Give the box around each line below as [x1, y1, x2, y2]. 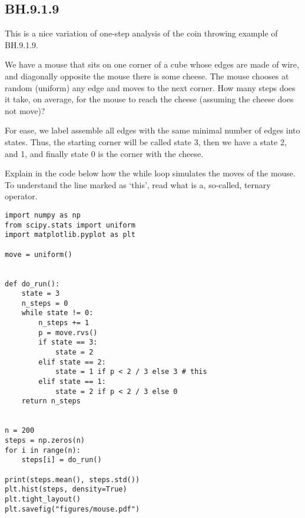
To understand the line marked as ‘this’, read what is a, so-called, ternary [5, 178, 271, 191]
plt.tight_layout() [5, 494, 81, 503]
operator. [5, 190, 38, 202]
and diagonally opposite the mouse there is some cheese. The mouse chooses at [5, 69, 289, 82]
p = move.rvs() [38, 328, 98, 337]
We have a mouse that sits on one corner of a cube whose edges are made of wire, [5, 58, 299, 71]
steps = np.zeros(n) [5, 436, 85, 445]
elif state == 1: [38, 377, 106, 386]
